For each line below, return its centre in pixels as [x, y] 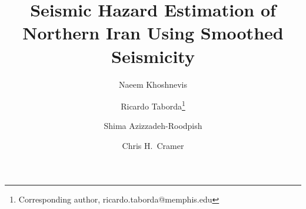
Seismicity [153, 56]
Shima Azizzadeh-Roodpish [153, 126]
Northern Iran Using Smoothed [153, 33]
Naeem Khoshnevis [153, 84]
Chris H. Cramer [153, 145]
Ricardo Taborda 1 [153, 105]
